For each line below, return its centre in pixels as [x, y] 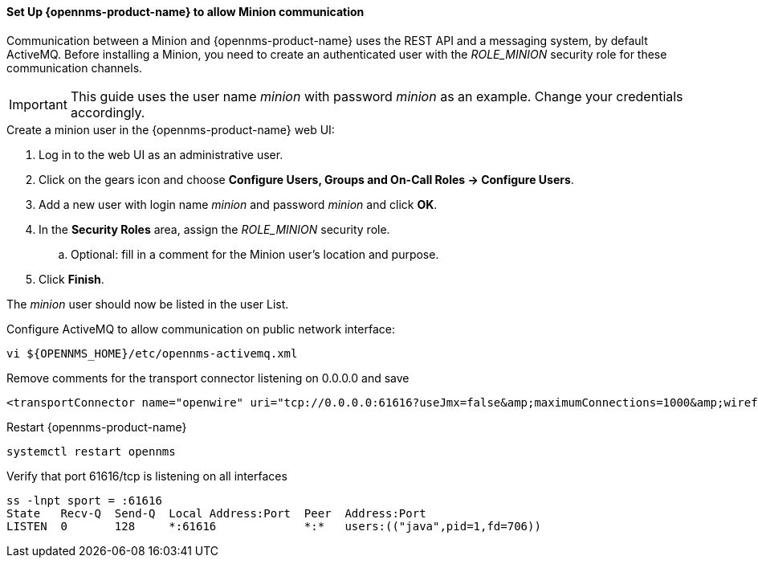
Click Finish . [71, 279]
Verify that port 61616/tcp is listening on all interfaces [147, 476]
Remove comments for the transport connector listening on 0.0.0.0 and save [208, 378]
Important [38, 104]
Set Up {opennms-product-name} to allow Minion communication [185, 12]
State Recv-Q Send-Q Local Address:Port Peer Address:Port [216, 513]
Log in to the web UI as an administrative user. [161, 154]
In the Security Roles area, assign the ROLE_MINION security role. [214, 229]
